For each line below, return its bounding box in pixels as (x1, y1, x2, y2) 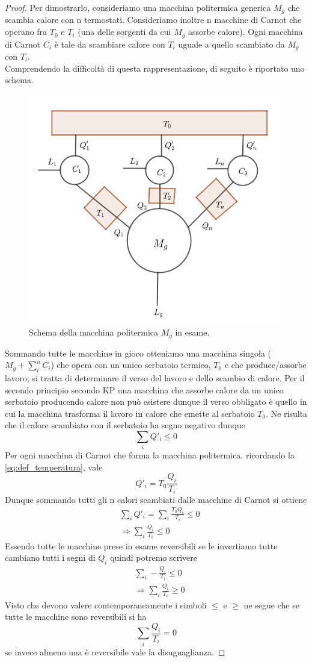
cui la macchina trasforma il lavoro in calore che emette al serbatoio (5, 407, 255, 419)
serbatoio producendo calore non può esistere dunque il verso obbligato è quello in (5, 395, 307, 408)
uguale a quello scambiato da (178, 37, 285, 50)
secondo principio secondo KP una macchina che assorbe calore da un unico (5, 383, 284, 396)
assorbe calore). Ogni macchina (188, 25, 303, 38)
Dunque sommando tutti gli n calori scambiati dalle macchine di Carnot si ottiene (5, 493, 307, 505)
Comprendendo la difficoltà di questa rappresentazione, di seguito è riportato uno (5, 61, 305, 74)
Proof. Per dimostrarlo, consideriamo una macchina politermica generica (5, 1, 271, 13)
